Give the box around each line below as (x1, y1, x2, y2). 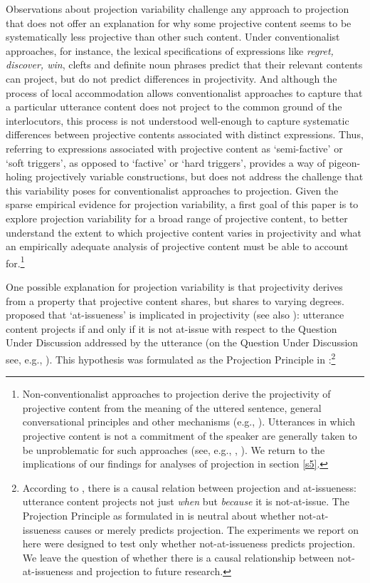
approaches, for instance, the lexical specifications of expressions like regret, (6, 43, 334, 58)
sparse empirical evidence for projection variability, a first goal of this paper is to (6, 197, 359, 212)
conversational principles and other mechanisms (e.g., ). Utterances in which (22, 414, 356, 429)
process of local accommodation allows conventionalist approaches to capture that (6, 85, 363, 100)
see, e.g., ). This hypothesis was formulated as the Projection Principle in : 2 (6, 349, 336, 366)
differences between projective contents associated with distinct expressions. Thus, (6, 127, 364, 142)
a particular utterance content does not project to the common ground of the (6, 99, 342, 114)
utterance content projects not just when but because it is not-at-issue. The (22, 494, 349, 509)
